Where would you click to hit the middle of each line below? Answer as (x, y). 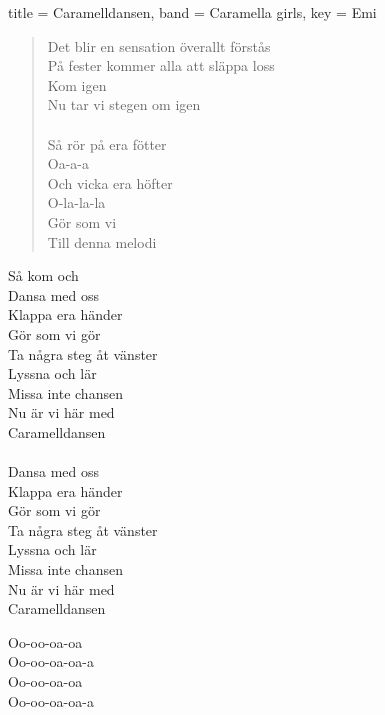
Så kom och (43, 275)
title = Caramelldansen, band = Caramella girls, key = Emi (192, 12)
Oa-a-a (68, 163)
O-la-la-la (76, 202)
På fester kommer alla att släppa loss (161, 65)
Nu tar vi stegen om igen (124, 104)
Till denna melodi (102, 241)
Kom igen (77, 84)
